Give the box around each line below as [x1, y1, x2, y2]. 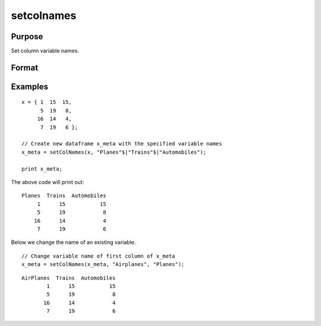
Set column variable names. [11, 48, 80, 55]
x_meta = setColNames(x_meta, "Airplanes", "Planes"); [21, 261, 185, 268]
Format [11, 62, 39, 72]
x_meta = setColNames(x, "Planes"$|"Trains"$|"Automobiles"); [21, 148, 207, 156]
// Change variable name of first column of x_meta [21, 252, 175, 259]
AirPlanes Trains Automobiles [21, 274, 116, 281]
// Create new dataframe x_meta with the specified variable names [21, 140, 222, 147]
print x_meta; [21, 165, 62, 172]
